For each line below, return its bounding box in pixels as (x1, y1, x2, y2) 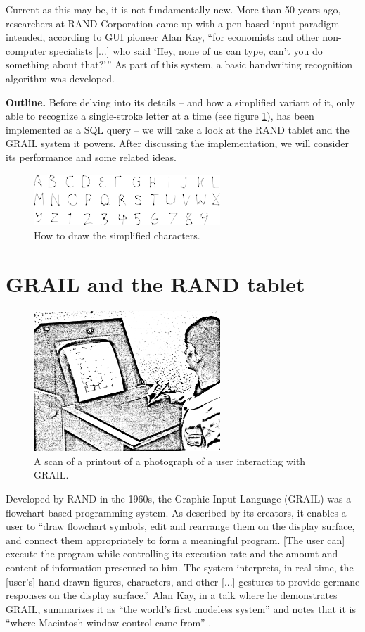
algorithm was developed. (6, 70, 115, 85)
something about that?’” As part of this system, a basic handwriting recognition (6, 57, 352, 72)
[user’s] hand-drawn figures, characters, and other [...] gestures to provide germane (6, 574, 360, 588)
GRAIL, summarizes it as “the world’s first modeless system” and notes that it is (6, 601, 356, 616)
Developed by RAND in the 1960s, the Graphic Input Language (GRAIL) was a (6, 491, 352, 505)
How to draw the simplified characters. (34, 227, 200, 242)
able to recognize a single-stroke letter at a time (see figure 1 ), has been (6, 108, 314, 123)
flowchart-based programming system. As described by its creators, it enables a (6, 505, 347, 519)
